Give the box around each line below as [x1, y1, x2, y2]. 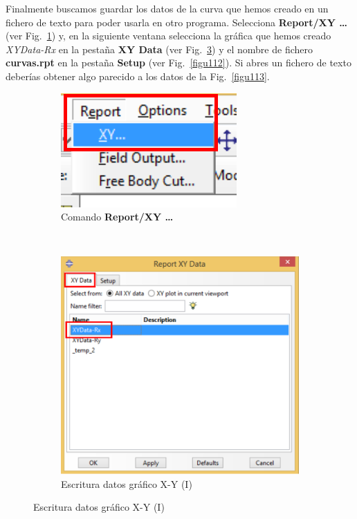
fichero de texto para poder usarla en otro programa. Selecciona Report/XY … [6, 15, 347, 29]
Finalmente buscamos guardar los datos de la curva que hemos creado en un [6, 1, 329, 15]
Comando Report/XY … [61, 209, 174, 224]
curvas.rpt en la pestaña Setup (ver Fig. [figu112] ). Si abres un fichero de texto [6, 55, 351, 70]
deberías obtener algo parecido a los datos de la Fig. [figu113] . [6, 68, 270, 83]
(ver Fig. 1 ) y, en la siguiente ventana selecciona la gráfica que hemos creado [6, 28, 331, 43]
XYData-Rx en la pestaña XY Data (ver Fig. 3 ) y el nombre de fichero [6, 41, 313, 56]
